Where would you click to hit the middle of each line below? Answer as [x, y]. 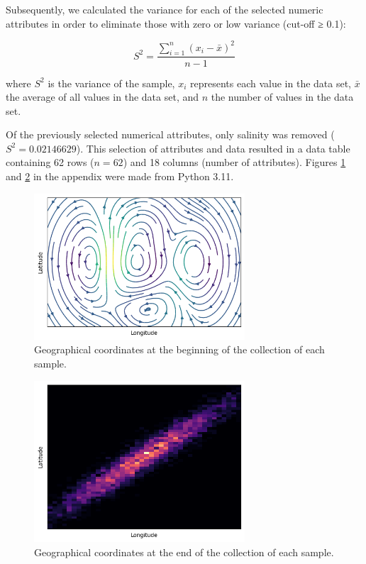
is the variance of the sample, [111, 83]
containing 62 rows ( [50, 162]
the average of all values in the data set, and [102, 97]
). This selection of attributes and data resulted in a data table [213, 148]
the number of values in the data [282, 97]
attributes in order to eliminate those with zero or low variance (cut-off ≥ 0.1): [176, 23]
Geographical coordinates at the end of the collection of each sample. [184, 552]
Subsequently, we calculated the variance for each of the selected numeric [165, 9]
